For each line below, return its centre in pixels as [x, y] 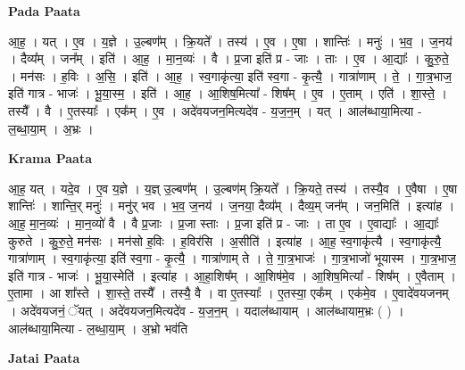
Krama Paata [50, 158]
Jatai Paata [44, 358]
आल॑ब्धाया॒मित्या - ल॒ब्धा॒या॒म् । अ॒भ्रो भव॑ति [98, 328]
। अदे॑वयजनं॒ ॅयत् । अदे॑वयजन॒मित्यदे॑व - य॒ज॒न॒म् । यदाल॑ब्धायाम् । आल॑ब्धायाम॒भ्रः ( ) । [206, 310]
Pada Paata [44, 11]
